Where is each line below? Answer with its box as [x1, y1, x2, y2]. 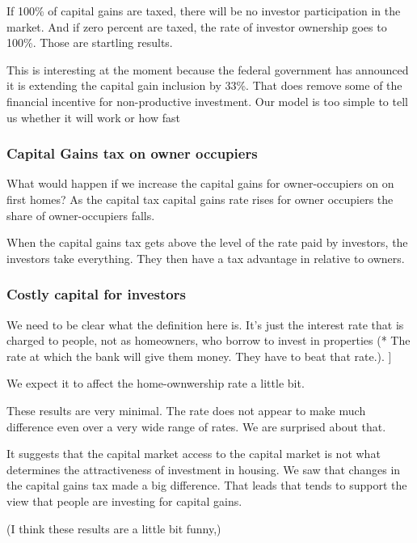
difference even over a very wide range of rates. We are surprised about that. [6, 418, 386, 435]
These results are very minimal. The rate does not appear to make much [6, 401, 366, 418]
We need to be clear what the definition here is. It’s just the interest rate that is [6, 316, 404, 333]
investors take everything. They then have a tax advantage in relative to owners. [6, 249, 405, 266]
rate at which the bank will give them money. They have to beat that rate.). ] [6, 347, 392, 364]
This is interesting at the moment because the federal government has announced [6, 61, 409, 78]
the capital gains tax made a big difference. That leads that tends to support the [6, 477, 407, 494]
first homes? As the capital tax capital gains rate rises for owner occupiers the [6, 190, 394, 207]
